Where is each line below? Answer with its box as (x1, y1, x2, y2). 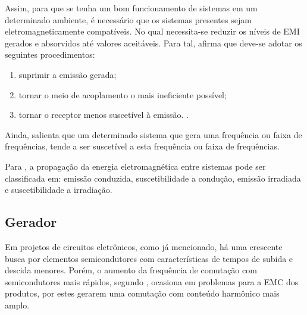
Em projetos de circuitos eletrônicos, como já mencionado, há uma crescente (5, 240, 283, 252)
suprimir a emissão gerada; (18, 68, 117, 80)
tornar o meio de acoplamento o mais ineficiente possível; (18, 88, 227, 101)
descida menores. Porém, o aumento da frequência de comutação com (5, 264, 257, 276)
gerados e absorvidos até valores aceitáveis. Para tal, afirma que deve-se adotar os (5, 36, 302, 49)
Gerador (5, 213, 57, 231)
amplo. (5, 298, 30, 311)
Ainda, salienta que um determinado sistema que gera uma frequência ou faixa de (5, 128, 302, 141)
